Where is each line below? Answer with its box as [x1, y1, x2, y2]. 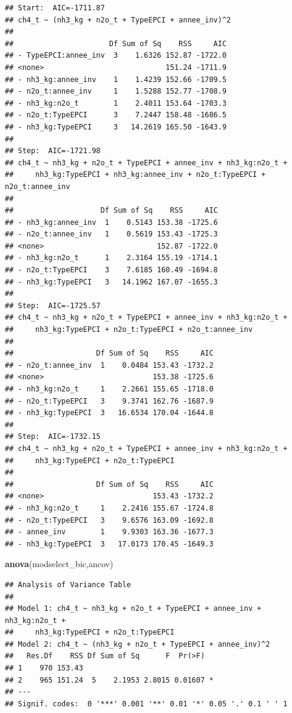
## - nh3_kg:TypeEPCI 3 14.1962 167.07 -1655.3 [5, 277, 218, 286]
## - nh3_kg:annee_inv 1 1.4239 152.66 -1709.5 [5, 75, 227, 84]
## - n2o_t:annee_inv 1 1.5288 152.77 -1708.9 [5, 87, 227, 96]
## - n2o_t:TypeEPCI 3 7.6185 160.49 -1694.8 [5, 266, 218, 275]
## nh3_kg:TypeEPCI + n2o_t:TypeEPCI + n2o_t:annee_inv [5, 325, 253, 334]
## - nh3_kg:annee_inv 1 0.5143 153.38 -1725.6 [5, 218, 218, 227]
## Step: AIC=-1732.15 [5, 432, 101, 441]
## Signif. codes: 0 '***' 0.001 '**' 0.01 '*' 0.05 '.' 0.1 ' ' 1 [5, 699, 288, 708]
